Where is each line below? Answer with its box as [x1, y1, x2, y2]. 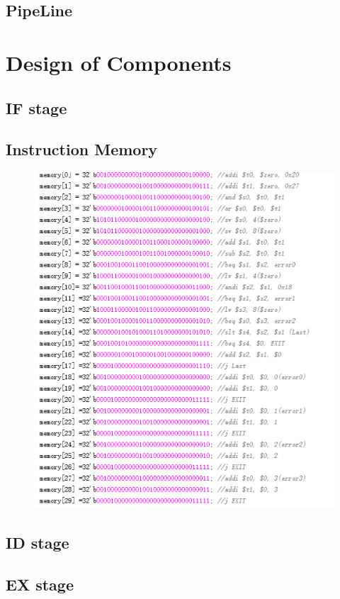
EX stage [6, 573, 74, 595]
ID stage [6, 532, 69, 554]
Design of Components [6, 47, 232, 77]
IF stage [6, 96, 67, 118]
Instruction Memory [6, 138, 158, 160]
